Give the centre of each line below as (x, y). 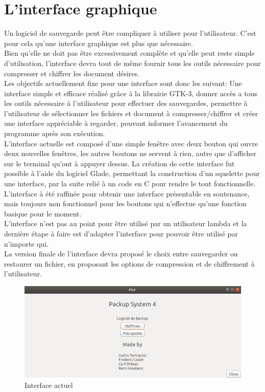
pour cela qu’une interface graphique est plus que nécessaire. (99, 43)
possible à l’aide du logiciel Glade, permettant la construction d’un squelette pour (132, 173)
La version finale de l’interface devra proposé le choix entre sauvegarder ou (121, 254)
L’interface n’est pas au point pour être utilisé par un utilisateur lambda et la (126, 223)
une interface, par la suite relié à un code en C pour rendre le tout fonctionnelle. (130, 183)
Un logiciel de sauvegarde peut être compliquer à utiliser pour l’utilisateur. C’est (130, 33)
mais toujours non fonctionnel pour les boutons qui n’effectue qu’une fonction (125, 203)
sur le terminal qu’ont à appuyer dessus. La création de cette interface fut (119, 163)
